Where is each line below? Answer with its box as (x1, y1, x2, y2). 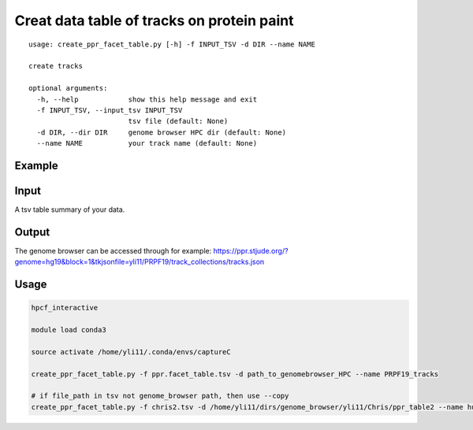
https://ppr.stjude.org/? (213, 246, 289, 255)
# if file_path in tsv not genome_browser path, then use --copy (31, 391, 289, 401)
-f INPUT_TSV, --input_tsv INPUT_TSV (36, 106, 183, 114)
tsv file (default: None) (128, 117, 229, 126)
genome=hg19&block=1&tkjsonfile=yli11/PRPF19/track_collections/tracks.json (14, 257, 265, 267)
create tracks (28, 61, 83, 71)
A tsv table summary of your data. (14, 205, 125, 214)
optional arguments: (28, 83, 108, 93)
